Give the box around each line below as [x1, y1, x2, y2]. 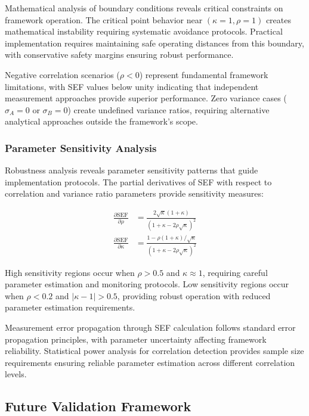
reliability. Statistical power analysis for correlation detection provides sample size [5, 344, 304, 357]
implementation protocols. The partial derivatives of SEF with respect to [5, 175, 272, 188]
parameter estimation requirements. [5, 301, 135, 313]
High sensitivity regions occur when [5, 266, 135, 278]
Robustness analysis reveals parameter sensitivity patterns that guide [5, 164, 258, 176]
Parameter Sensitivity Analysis [5, 140, 157, 155]
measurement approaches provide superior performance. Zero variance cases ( [5, 92, 287, 104]
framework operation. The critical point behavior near [5, 13, 203, 26]
